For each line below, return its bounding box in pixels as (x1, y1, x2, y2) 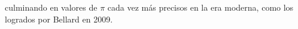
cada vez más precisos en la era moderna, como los (107, 1, 294, 13)
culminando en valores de (5, 1, 98, 13)
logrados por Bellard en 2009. (5, 12, 113, 25)
